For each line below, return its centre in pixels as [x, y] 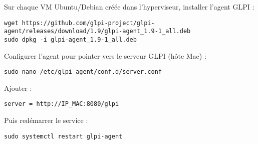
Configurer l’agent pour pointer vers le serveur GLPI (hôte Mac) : [105, 55]
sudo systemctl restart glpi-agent [63, 136]
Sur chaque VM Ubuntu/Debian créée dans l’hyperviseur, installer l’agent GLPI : [129, 7]
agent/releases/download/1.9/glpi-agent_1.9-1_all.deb [97, 31]
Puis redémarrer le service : [46, 120]
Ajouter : [18, 88]
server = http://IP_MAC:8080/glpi [62, 104]
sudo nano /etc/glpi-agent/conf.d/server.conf [83, 72]
